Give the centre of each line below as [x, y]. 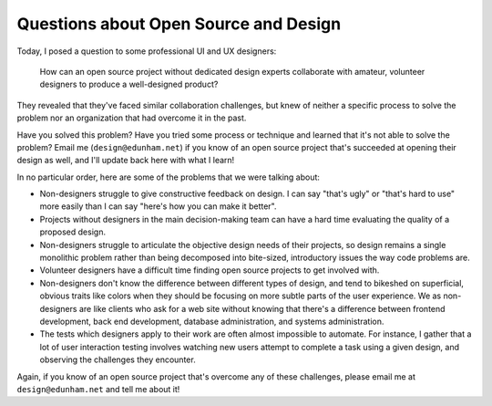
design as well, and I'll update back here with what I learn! [126, 161]
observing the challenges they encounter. [118, 359]
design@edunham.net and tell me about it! [98, 389]
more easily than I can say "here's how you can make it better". [158, 206]
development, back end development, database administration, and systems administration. [212, 321]
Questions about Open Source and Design [179, 24]
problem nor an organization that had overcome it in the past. [132, 118]
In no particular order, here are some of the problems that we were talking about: [169, 177]
